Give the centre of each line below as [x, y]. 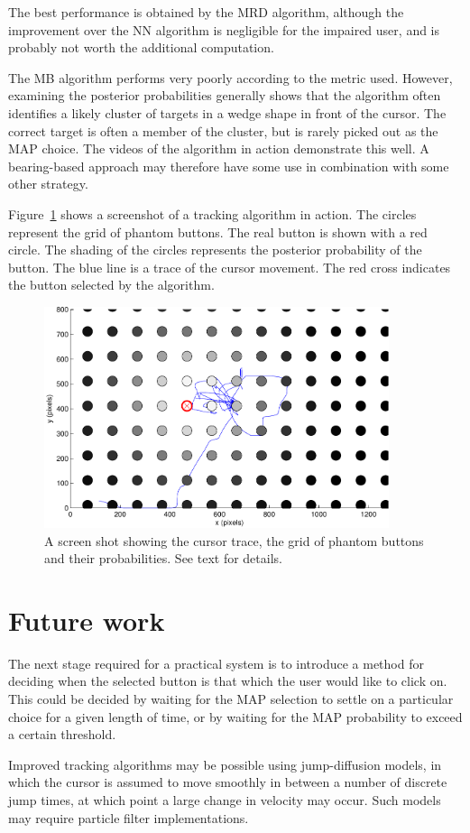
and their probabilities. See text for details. [163, 558]
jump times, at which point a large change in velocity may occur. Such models [225, 800]
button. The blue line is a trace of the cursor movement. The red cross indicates [230, 267]
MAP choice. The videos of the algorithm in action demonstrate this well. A [219, 148]
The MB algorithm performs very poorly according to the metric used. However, [230, 77]
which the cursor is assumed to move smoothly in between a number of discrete [228, 782]
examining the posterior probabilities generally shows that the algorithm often [225, 95]
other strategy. [48, 184]
